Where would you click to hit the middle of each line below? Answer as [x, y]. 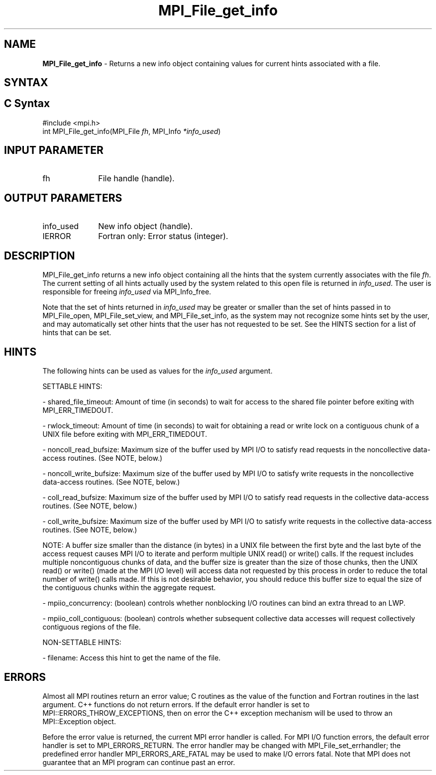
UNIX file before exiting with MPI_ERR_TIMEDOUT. [125, 434]
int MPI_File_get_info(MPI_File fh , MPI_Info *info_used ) [132, 131]
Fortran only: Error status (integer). [163, 236]
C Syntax [27, 104]
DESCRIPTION [40, 256]
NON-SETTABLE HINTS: [82, 643]
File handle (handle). [136, 178]
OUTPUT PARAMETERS [63, 198]
